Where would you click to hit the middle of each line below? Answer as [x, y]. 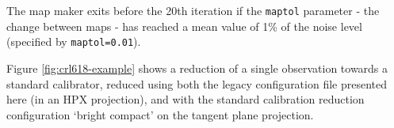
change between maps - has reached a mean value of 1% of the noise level [184, 26]
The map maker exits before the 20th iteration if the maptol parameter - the [193, 10]
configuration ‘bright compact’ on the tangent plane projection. [160, 114]
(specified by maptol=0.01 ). [74, 41]
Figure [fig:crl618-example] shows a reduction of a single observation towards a [197, 68]
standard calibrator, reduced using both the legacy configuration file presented [197, 83]
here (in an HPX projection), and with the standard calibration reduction [186, 99]
